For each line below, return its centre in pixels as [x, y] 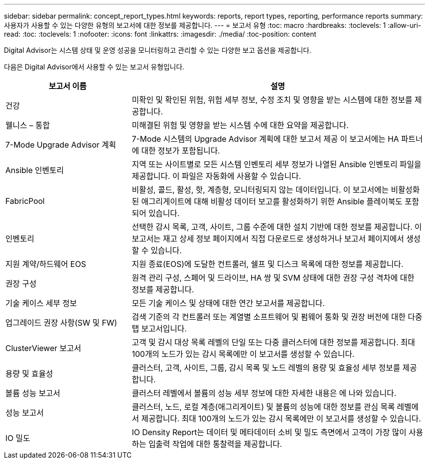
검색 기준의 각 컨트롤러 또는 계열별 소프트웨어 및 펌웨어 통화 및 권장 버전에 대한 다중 [277, 317]
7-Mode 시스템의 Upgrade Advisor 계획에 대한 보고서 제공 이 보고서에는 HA [265, 139]
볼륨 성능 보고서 [33, 393]
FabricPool [25, 201]
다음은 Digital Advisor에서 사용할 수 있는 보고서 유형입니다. [94, 67]
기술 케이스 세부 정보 [41, 303]
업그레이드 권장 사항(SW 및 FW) [61, 323]
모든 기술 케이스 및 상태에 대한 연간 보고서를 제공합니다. [228, 303]
